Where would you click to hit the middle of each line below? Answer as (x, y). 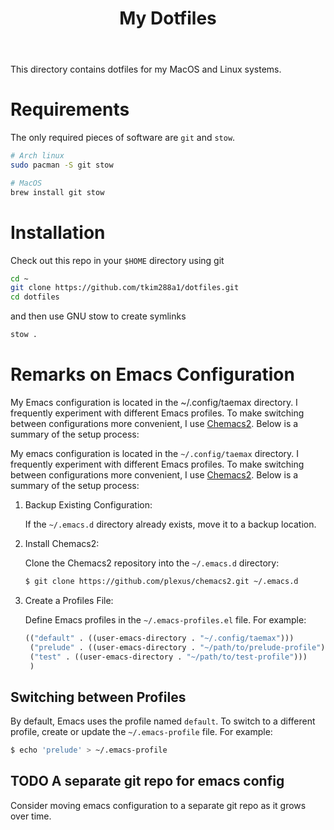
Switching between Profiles (98, 697)
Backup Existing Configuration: (88, 505)
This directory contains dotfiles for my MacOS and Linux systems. (146, 69)
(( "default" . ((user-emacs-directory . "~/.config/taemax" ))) (159, 638)
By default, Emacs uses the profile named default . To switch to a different (163, 721)
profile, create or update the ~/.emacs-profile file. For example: (141, 732)
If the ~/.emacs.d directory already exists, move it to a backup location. (170, 524)
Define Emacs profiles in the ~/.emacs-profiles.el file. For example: (165, 619)
